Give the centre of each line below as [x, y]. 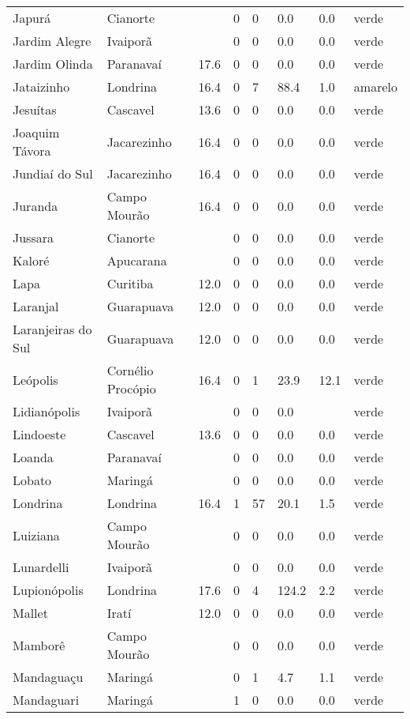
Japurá [32, 18]
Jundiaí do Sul [53, 173]
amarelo [375, 87]
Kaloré [31, 260]
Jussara [34, 237]
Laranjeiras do [52, 329]
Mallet [30, 613]
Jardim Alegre [52, 41]
